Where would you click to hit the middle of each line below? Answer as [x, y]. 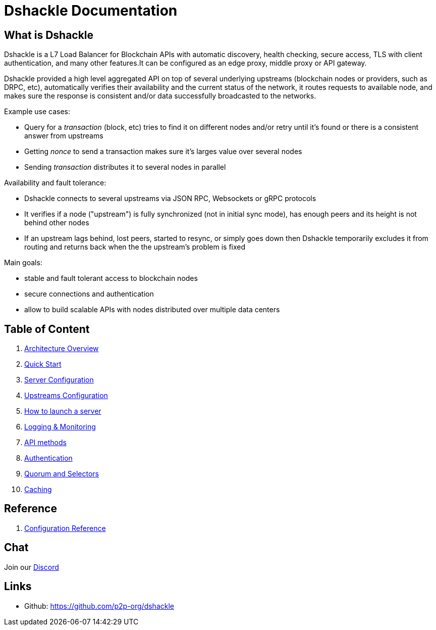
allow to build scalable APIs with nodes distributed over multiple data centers [152, 310]
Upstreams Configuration [66, 396]
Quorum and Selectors [62, 474]
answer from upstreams [64, 136]
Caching [38, 490]
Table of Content [47, 329]
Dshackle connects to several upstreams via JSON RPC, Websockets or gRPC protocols [170, 199]
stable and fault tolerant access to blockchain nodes [111, 278]
